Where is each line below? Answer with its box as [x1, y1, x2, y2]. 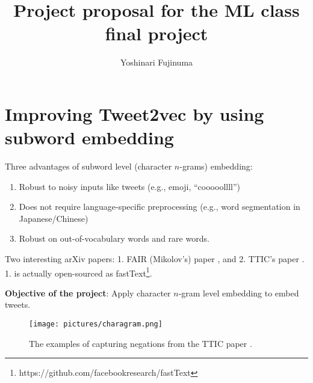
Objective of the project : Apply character [5, 286, 171, 299]
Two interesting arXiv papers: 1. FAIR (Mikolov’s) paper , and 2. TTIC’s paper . [5, 253, 305, 265]
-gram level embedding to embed [178, 286, 299, 299]
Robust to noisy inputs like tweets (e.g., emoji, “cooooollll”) [19, 180, 241, 192]
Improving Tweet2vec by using [5, 101, 264, 126]
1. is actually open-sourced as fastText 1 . [5, 265, 152, 279]
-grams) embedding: [179, 160, 253, 173]
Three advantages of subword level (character [5, 160, 172, 173]
